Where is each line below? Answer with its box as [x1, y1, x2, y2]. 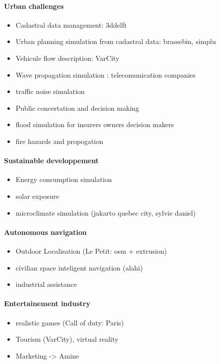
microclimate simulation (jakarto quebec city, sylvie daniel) [15, 207, 196, 218]
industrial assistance [15, 279, 77, 289]
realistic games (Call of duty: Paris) [15, 317, 124, 327]
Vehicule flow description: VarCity [15, 52, 119, 63]
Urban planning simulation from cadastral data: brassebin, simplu [15, 36, 216, 46]
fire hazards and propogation [15, 136, 104, 146]
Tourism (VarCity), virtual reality [15, 334, 118, 344]
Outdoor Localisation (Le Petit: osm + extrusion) [15, 245, 167, 256]
